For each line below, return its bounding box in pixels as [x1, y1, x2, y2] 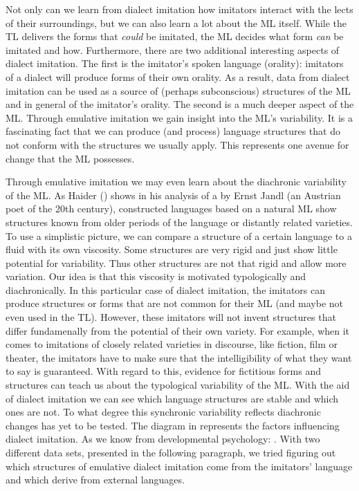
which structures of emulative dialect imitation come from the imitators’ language [6, 458, 353, 473]
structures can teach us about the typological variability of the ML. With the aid [6, 378, 350, 392]
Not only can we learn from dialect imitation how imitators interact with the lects [6, 2, 353, 16]
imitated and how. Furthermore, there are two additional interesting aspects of [6, 42, 340, 57]
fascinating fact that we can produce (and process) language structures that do [6, 124, 340, 138]
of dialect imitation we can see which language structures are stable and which [6, 391, 339, 405]
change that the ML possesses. [6, 151, 135, 165]
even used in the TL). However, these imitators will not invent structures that [6, 310, 336, 324]
